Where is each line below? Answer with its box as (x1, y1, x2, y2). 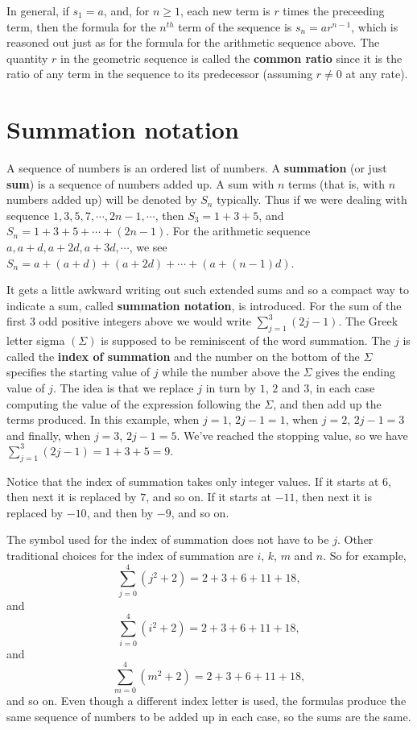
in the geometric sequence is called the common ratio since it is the (60, 49, 403, 66)
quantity (6, 49, 48, 66)
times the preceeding (283, 2, 385, 19)
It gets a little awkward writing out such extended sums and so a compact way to (6, 281, 410, 298)
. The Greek (338, 313, 398, 330)
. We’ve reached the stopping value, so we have (176, 426, 408, 443)
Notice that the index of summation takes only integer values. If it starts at (6, 472, 379, 489)
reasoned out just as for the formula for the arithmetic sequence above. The (6, 34, 380, 51)
